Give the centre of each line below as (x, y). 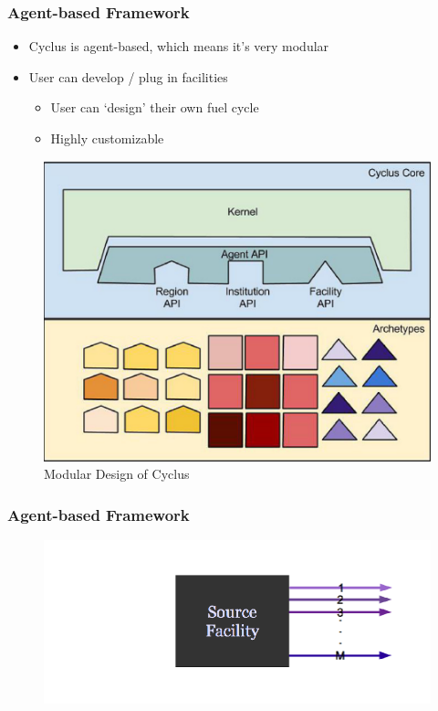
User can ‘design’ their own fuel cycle (155, 107)
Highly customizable (107, 138)
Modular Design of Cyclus (117, 474)
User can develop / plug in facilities (128, 76)
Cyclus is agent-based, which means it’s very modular (179, 46)
